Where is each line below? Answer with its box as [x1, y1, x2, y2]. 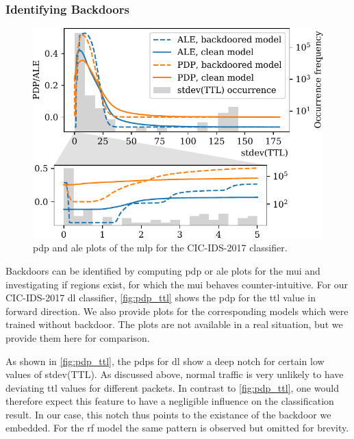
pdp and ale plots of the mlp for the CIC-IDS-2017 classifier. [33, 240, 288, 255]
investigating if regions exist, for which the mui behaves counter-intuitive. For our [5, 277, 349, 291]
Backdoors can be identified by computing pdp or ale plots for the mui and [5, 263, 320, 277]
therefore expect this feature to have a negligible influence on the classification [5, 394, 334, 408]
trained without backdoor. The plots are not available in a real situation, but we [5, 317, 343, 331]
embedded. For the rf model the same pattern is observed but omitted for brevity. [5, 421, 349, 435]
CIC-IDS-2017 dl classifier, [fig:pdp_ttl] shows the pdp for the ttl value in [5, 290, 316, 305]
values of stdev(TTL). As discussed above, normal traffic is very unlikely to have [5, 367, 344, 381]
